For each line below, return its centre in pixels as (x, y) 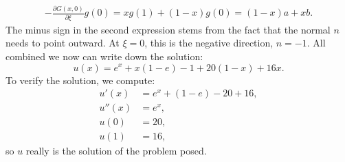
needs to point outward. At (63, 43)
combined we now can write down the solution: (104, 56)
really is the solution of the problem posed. (116, 151)
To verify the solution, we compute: (80, 80)
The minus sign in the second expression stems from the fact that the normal (168, 29)
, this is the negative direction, (209, 43)
